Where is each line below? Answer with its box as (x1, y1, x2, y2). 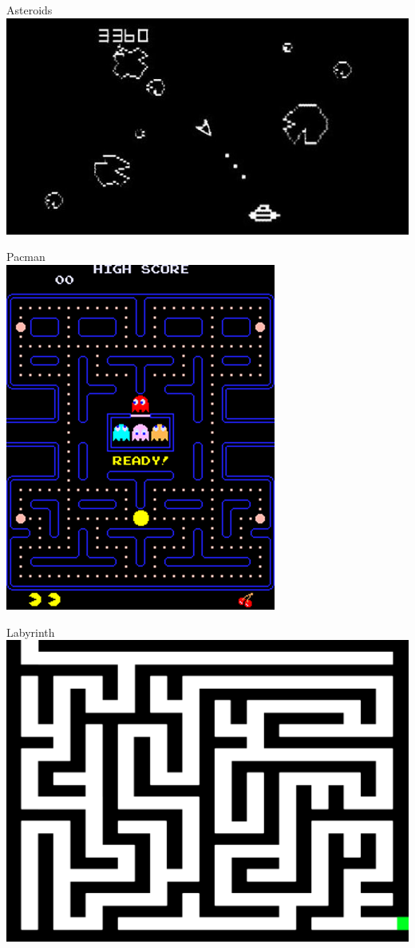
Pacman (6, 248, 45, 265)
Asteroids (6, 2, 53, 18)
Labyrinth (6, 623, 55, 640)
